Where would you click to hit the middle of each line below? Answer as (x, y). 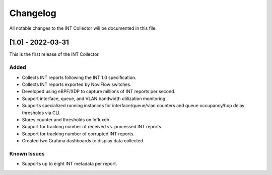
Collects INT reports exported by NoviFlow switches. (77, 84)
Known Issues (27, 153)
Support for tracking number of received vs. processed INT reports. (92, 127)
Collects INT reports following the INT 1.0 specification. (79, 77)
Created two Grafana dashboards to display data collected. (83, 141)
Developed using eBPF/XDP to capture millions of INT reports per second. (99, 92)
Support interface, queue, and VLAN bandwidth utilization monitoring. (94, 99)
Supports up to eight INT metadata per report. (70, 164)
